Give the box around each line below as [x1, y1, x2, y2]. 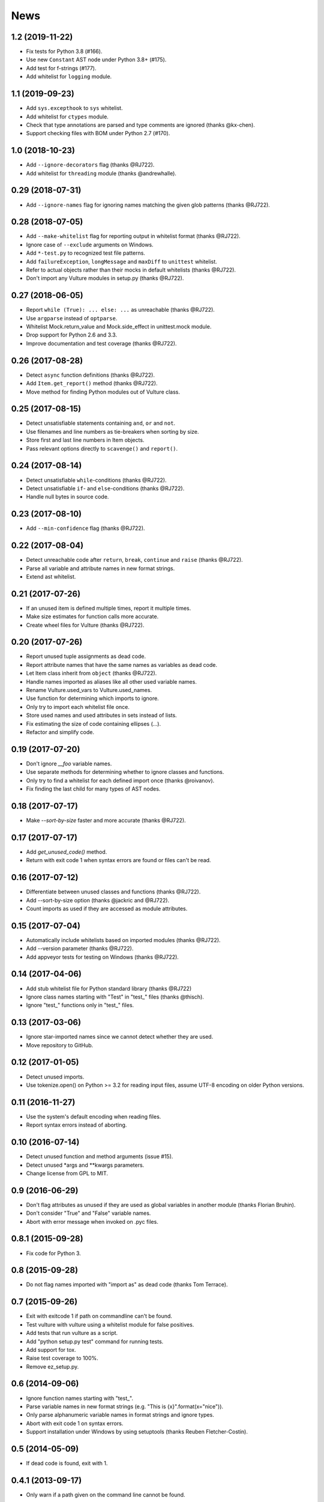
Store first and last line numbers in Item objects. [26, 436, 145, 444]
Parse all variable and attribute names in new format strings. [26, 565, 175, 572]
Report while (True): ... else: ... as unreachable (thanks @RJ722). [26, 306, 215, 314]
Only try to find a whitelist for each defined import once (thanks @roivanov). [26, 777, 215, 784]
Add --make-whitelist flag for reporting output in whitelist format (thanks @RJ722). [26, 233, 241, 240]
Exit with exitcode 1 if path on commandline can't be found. [26, 1313, 172, 1320]
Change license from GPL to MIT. [26, 1169, 108, 1177]
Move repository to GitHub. [26, 1041, 94, 1048]
